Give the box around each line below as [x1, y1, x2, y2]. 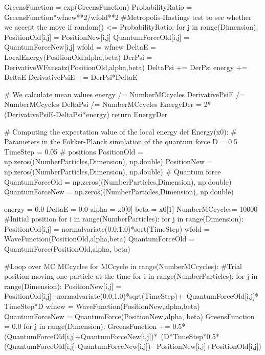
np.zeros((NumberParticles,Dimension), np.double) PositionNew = [4, 156, 213, 167]
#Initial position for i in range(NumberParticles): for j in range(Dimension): [4, 213, 244, 224]
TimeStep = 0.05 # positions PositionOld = [4, 146, 143, 157]
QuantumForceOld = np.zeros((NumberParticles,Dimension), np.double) [4, 176, 232, 187]
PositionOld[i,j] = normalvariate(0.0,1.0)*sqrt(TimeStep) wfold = [4, 223, 210, 234]
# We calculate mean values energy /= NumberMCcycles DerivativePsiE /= [4, 88, 246, 99]
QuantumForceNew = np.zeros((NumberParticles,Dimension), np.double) [4, 186, 234, 197]
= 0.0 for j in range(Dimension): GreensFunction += [4, 321, 170, 331]
